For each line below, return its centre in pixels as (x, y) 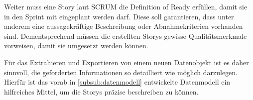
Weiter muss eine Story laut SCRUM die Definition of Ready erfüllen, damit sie (126, 6)
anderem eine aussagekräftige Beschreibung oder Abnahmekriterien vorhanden (124, 26)
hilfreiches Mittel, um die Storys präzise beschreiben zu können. (101, 91)
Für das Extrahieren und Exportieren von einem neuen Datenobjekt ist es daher (126, 62)
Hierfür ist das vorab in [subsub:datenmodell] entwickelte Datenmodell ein (117, 82)
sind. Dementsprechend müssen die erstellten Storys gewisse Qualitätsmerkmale (126, 36)
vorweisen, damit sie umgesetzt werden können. (76, 46)
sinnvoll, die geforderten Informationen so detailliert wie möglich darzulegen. (121, 72)
